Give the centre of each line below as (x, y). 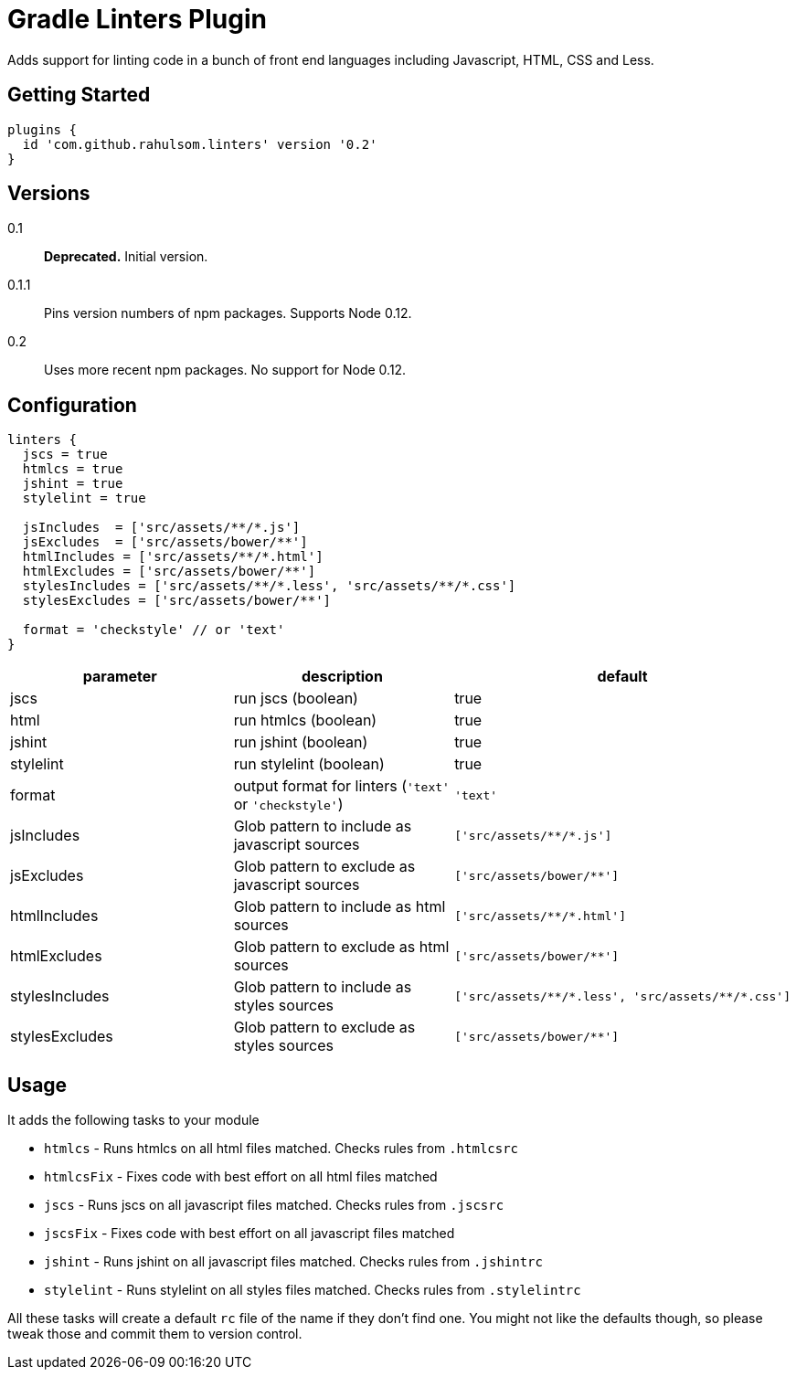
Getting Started (79, 95)
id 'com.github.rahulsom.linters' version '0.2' (200, 144)
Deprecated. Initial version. (126, 257)
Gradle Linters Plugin (137, 19)
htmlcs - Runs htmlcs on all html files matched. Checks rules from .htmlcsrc (281, 1149)
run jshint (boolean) (301, 742)
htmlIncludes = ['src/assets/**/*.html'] (173, 557)
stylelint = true (84, 498)
